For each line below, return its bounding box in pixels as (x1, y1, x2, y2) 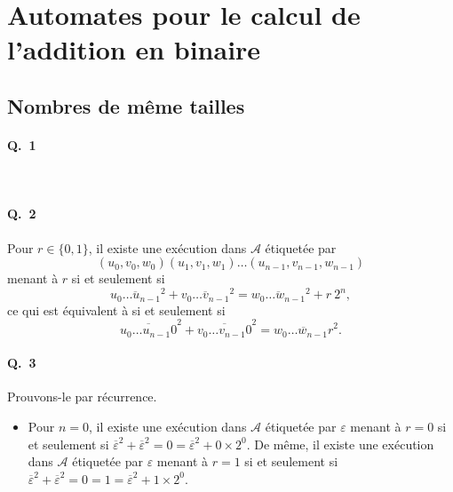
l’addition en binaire (7, 31, 261, 67)
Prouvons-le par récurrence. (7, 387, 157, 406)
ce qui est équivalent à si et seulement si (7, 300, 226, 319)
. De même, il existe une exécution (246, 434, 434, 453)
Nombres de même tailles (7, 91, 245, 119)
